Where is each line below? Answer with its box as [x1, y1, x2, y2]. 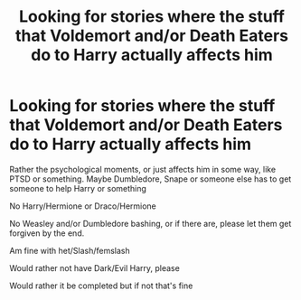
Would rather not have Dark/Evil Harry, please [9, 262, 181, 273]
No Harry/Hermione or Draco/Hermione [9, 201, 156, 211]
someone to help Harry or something [9, 183, 147, 193]
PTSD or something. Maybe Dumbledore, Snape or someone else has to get [9, 173, 292, 184]
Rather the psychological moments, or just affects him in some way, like [9, 164, 277, 174]
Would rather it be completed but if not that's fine [9, 280, 193, 291]
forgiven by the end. [9, 228, 85, 239]
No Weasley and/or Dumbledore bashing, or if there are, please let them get [9, 218, 292, 229]
